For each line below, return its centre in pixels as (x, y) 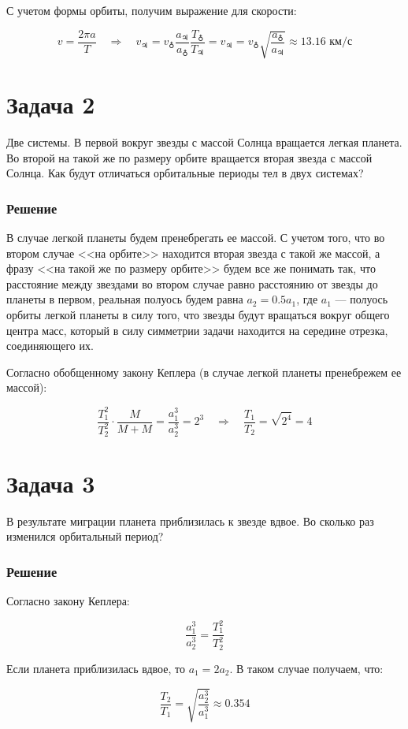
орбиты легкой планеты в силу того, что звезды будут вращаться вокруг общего (198, 315)
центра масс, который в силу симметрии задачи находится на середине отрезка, (197, 330)
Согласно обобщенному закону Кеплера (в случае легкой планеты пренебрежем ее (204, 372)
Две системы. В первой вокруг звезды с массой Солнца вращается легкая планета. (204, 142)
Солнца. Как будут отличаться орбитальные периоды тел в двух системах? (185, 173)
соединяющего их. (50, 346)
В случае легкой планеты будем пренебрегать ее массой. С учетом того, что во (196, 238)
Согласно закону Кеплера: (68, 600)
